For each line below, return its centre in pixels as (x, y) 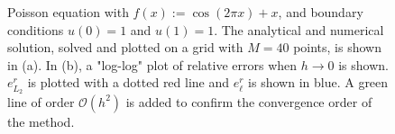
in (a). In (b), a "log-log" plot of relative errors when (152, 64)
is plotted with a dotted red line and (129, 82)
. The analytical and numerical (299, 29)
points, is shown (337, 47)
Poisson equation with (68, 12)
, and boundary (321, 12)
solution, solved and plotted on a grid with (125, 47)
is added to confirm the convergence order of (249, 101)
